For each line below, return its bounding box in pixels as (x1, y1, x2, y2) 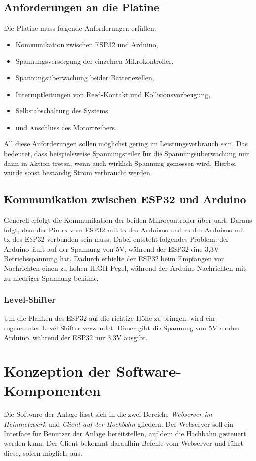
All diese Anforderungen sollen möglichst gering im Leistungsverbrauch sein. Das (4, 138, 248, 149)
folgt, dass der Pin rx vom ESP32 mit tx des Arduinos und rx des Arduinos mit (4, 224, 245, 234)
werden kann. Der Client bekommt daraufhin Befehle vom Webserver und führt (4, 438, 244, 448)
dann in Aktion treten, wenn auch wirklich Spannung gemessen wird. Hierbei (4, 158, 236, 168)
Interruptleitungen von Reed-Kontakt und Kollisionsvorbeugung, (15, 89, 211, 99)
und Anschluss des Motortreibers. (15, 122, 117, 132)
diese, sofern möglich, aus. (4, 447, 82, 458)
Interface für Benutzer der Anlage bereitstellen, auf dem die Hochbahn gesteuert (4, 428, 246, 438)
